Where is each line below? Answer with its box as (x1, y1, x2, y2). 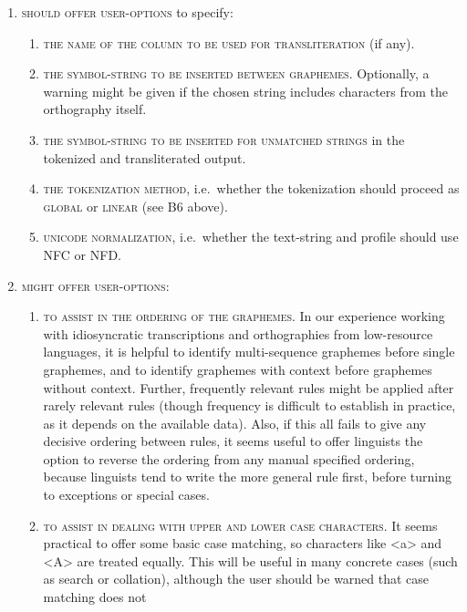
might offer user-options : (21, 275, 170, 295)
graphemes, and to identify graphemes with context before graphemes (43, 359, 432, 379)
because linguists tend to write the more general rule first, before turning (43, 467, 452, 486)
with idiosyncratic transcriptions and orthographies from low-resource (43, 324, 433, 343)
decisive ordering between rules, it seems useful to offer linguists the (43, 431, 423, 451)
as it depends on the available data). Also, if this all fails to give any (43, 413, 427, 432)
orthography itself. (43, 99, 147, 119)
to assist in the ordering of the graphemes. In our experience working (43, 306, 445, 326)
